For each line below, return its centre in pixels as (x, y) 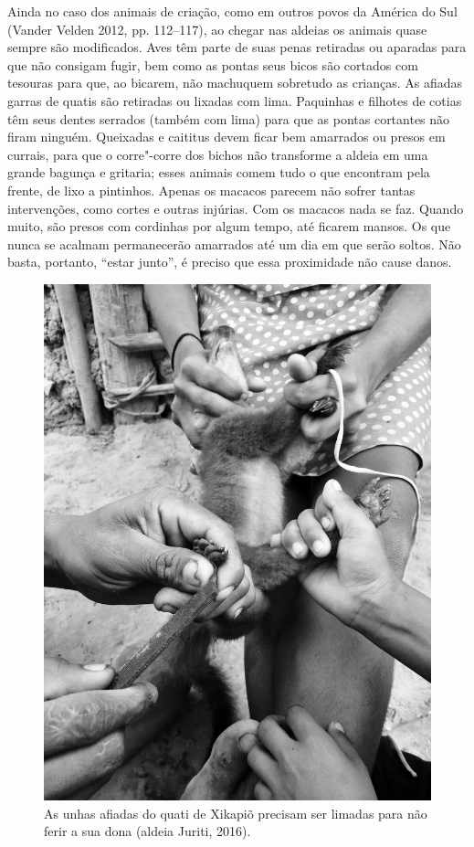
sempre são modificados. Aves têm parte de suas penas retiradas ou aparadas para (237, 47)
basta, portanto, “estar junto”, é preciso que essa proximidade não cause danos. (230, 262)
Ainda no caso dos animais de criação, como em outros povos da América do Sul (232, 11)
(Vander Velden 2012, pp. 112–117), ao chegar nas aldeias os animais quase (217, 29)
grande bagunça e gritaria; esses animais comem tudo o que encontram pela (219, 172)
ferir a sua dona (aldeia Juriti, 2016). (147, 831)
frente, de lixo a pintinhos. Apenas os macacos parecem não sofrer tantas (211, 190)
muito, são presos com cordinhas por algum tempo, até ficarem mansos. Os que (229, 226)
